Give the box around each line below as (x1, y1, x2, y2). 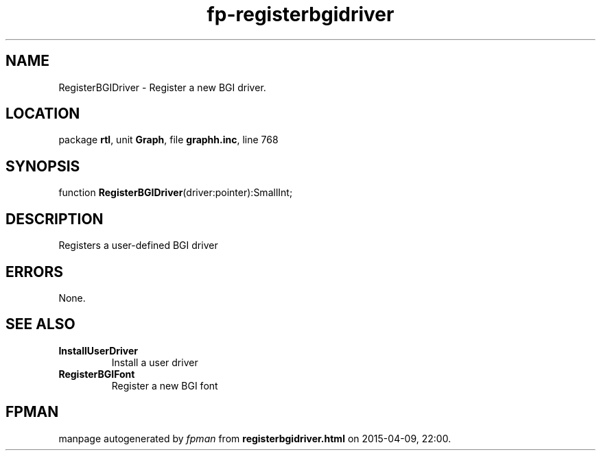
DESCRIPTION (5, 210, 104, 228)
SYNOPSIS (5, 157, 80, 175)
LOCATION (5, 105, 80, 123)
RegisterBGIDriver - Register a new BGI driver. (58, 81, 266, 93)
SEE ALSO (5, 315, 75, 333)
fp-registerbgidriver (207, 3, 394, 26)
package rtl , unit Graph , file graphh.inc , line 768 (58, 134, 279, 146)
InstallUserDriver (58, 344, 138, 357)
